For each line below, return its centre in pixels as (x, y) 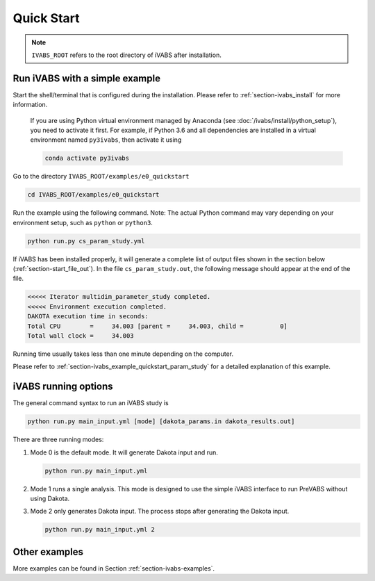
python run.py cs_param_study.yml (86, 241)
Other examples (48, 551)
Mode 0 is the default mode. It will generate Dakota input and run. (124, 452)
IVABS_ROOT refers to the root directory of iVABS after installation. (126, 55)
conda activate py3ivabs (87, 158)
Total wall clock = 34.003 (81, 336)
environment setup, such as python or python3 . (83, 222)
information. (30, 105)
